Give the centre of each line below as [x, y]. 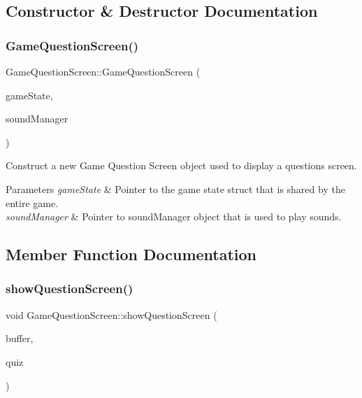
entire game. [32, 202]
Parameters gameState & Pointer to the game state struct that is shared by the [175, 189]
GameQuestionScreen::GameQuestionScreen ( [103, 71]
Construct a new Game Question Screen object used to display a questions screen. [181, 165]
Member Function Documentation [131, 254]
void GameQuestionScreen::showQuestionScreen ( [111, 314]
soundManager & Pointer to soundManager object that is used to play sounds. [174, 216]
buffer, [20, 338]
